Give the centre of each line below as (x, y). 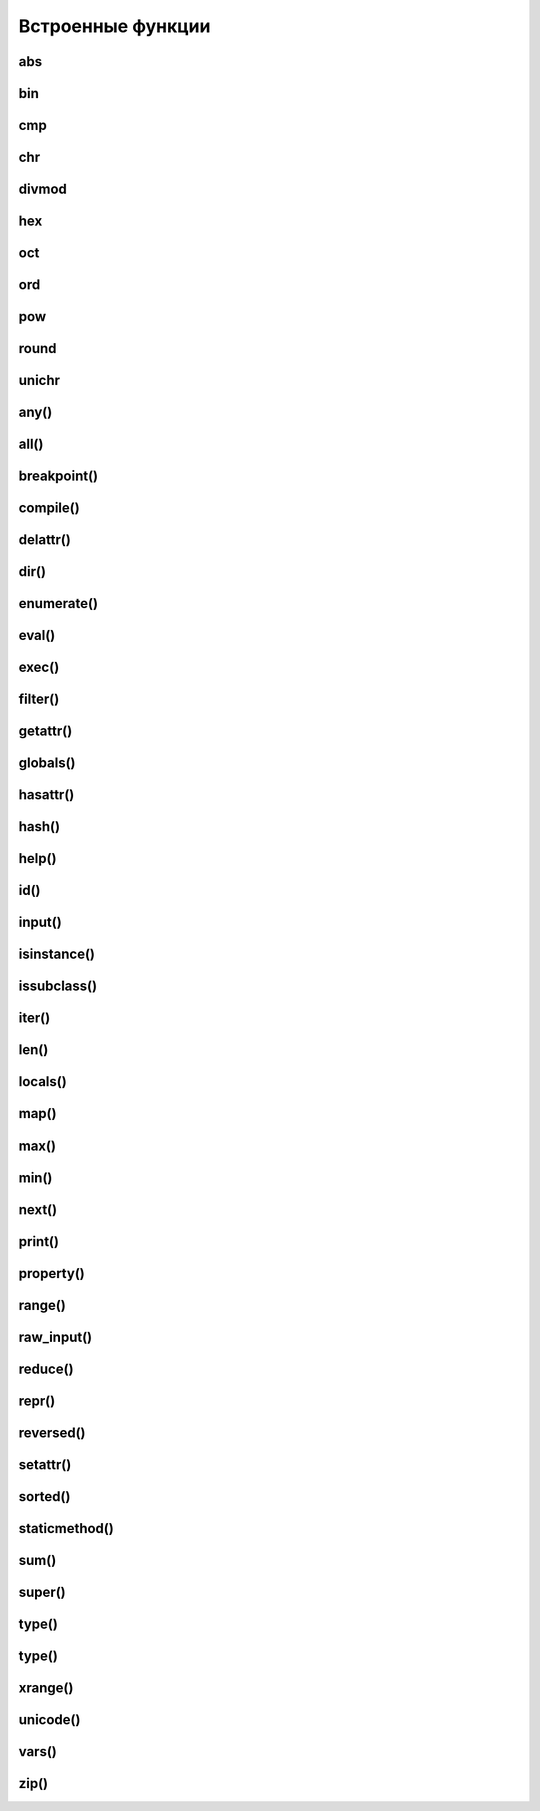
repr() (37, 1400)
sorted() (44, 1496)
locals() (42, 1081)
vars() (37, 1751)
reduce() (46, 1368)
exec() (39, 667)
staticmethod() (66, 1528)
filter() (39, 699)
